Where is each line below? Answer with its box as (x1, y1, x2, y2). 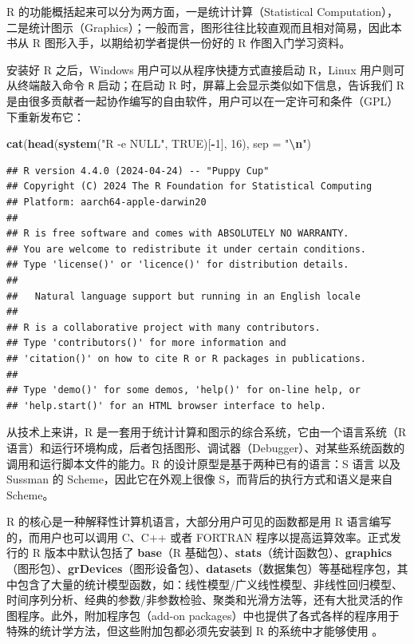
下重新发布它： (6, 108, 85, 125)
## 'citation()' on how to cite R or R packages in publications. (6, 352, 367, 364)
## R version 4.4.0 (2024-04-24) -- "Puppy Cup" (6, 165, 270, 177)
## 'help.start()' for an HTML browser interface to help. (6, 400, 326, 411)
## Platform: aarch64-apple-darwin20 (6, 197, 207, 208)
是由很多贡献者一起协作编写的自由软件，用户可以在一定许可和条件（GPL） (6, 93, 399, 109)
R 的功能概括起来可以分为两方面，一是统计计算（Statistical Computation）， (6, 3, 399, 19)
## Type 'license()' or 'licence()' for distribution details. (6, 259, 349, 271)
